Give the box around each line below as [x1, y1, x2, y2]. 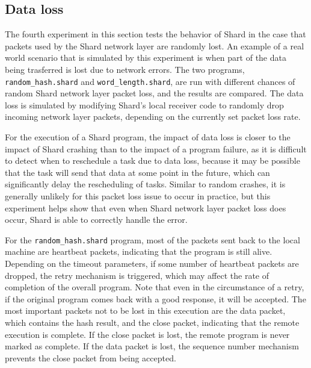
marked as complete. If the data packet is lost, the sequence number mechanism [5, 340, 299, 352]
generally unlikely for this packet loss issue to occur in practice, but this [5, 189, 271, 202]
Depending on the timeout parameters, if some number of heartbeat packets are [5, 257, 299, 270]
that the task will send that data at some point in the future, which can [5, 166, 270, 178]
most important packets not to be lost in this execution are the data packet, [5, 304, 286, 317]
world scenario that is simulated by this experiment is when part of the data [5, 51, 286, 64]
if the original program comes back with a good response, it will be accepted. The [5, 292, 306, 305]
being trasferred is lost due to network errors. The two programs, [5, 63, 245, 75]
